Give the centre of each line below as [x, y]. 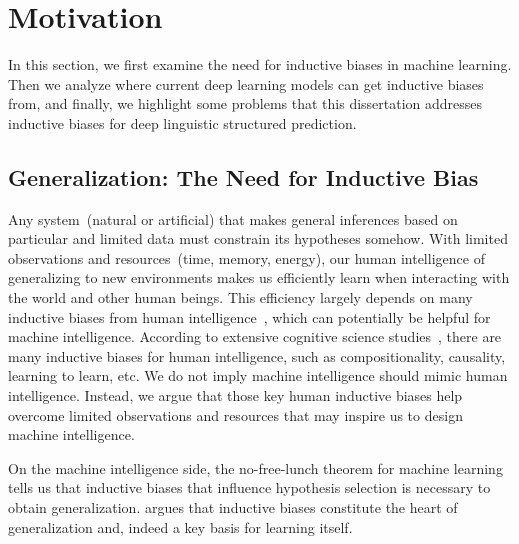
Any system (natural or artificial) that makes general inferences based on [233, 218]
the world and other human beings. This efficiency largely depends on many [240, 297]
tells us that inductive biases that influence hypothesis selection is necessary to [249, 487]
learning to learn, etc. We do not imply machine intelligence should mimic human [258, 375]
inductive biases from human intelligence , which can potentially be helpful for [249, 316]
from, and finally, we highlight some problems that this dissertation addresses [245, 103]
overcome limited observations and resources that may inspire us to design [235, 414]
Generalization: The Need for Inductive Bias [243, 176]
